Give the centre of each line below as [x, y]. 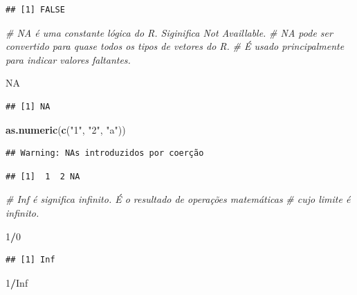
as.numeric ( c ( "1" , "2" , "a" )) [66, 129]
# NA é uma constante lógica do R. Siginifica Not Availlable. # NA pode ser [169, 32]
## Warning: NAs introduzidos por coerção [105, 153]
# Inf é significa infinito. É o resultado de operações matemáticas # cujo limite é [178, 199]
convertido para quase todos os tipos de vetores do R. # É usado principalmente [175, 46]
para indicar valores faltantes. [68, 59]
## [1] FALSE [35, 10]
